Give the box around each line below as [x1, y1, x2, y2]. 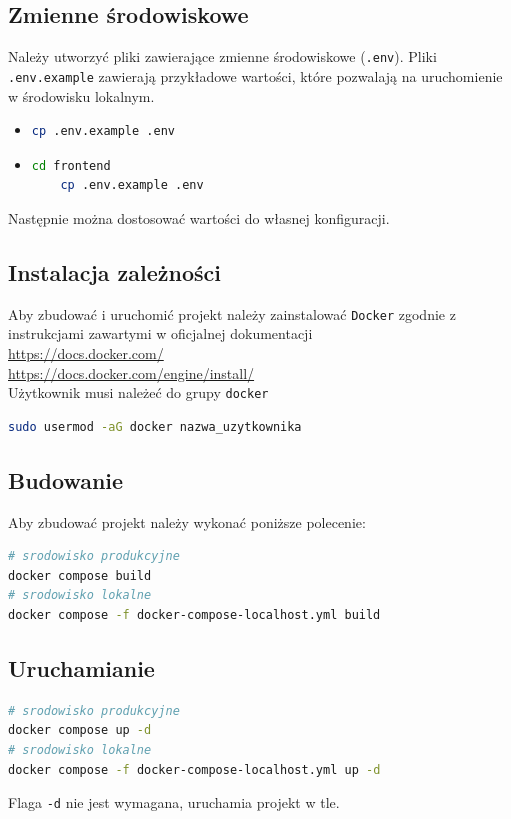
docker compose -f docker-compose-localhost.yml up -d [8, 762, 381, 777]
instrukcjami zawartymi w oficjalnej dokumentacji [8, 323, 313, 344]
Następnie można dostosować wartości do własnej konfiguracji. [8, 207, 390, 228]
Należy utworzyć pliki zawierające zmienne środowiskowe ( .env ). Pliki [8, 46, 437, 67]
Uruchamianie [8, 652, 155, 683]
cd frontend [31, 158, 111, 173]
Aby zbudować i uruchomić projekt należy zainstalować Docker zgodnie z [8, 303, 456, 324]
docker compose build [8, 568, 152, 583]
